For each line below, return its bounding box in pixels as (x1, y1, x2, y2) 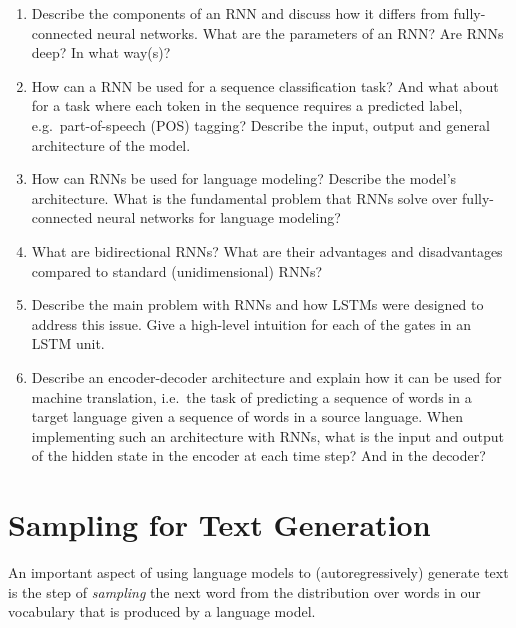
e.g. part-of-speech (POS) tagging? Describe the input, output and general (31, 114, 490, 135)
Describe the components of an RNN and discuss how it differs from (31, 3, 449, 23)
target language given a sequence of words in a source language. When (31, 406, 464, 427)
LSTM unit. (31, 333, 105, 354)
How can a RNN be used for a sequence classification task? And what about (31, 75, 499, 96)
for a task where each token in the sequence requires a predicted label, (31, 95, 463, 116)
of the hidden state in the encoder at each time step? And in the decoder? (31, 445, 486, 466)
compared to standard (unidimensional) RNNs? (31, 260, 323, 281)
